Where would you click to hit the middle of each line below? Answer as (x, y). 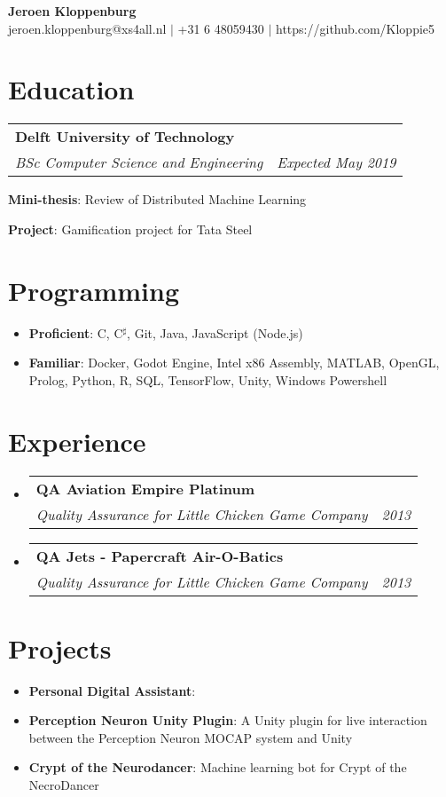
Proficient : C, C (76, 332)
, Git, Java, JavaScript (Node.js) (215, 332)
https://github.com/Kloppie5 (356, 28)
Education (71, 89)
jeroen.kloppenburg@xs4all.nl (87, 28)
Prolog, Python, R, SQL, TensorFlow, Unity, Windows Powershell (208, 379)
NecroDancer (64, 785)
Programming (94, 290)
